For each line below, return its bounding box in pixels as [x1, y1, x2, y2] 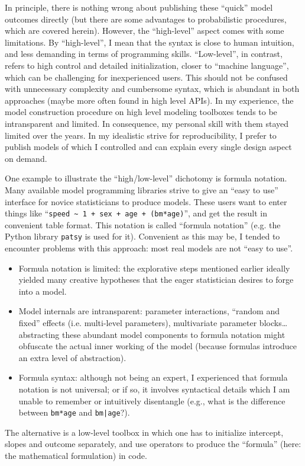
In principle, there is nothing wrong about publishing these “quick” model [5, 1, 273, 13]
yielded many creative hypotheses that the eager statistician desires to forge [18, 273, 294, 286]
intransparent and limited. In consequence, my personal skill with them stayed [5, 117, 289, 129]
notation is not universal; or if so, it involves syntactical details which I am [18, 382, 290, 395]
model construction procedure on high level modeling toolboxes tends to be [5, 106, 277, 118]
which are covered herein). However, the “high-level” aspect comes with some [5, 24, 284, 37]
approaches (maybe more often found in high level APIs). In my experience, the [5, 94, 294, 106]
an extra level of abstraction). [18, 351, 126, 363]
